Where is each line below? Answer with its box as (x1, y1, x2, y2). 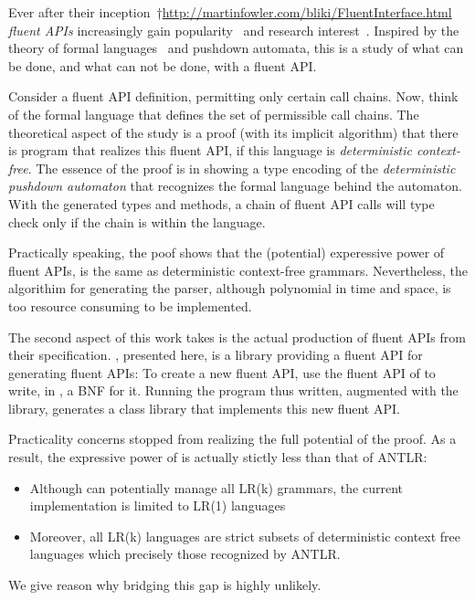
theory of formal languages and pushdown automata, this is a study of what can (8, 38, 464, 58)
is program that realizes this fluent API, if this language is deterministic (8, 141, 412, 160)
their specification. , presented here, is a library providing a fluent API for (8, 345, 423, 364)
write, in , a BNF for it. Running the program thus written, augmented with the (8, 381, 459, 400)
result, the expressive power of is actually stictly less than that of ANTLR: (8, 447, 427, 467)
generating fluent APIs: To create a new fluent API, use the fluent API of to (8, 363, 436, 382)
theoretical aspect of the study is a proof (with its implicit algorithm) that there (8, 122, 459, 142)
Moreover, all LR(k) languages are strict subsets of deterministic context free (29, 526, 461, 545)
